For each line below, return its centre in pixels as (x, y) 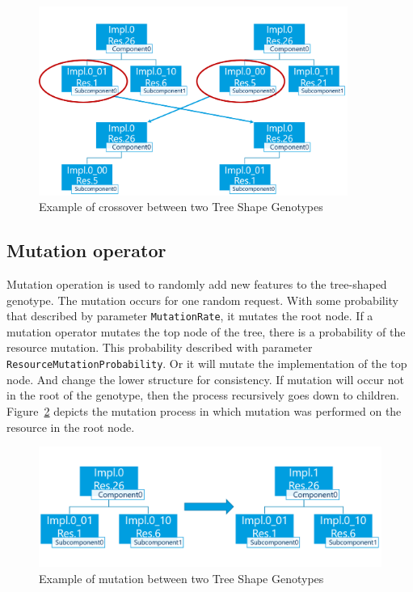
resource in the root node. (71, 427)
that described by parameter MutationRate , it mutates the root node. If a (190, 316)
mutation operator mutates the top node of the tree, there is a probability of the (206, 331)
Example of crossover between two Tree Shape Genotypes (181, 207)
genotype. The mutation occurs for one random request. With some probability (203, 300)
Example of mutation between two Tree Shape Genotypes (181, 578)
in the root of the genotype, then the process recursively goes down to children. (203, 395)
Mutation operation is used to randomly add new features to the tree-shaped (197, 284)
